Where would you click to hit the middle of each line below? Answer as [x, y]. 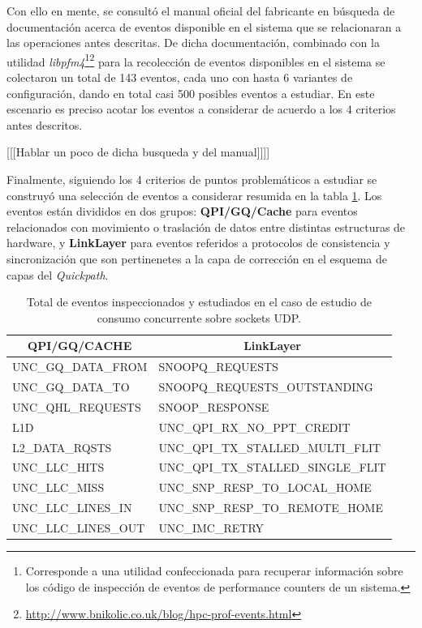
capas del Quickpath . [58, 274]
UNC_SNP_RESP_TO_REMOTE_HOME [271, 508]
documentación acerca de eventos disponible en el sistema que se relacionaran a [204, 26]
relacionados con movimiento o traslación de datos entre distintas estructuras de [206, 226]
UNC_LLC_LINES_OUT [79, 527]
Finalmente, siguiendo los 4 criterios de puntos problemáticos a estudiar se [192, 179]
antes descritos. [45, 124]
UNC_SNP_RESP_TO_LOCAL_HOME [265, 487]
